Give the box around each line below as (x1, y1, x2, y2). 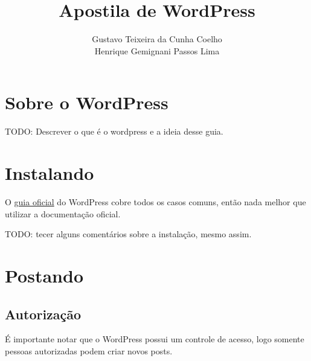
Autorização (5, 304, 82, 323)
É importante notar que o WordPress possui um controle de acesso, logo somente (5, 333, 304, 345)
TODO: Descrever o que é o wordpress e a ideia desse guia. (5, 125, 223, 138)
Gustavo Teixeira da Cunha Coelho (92, 33, 222, 45)
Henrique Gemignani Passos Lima (94, 44, 220, 57)
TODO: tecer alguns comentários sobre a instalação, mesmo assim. (5, 228, 252, 240)
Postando (5, 263, 83, 287)
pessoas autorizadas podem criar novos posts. (5, 344, 173, 357)
